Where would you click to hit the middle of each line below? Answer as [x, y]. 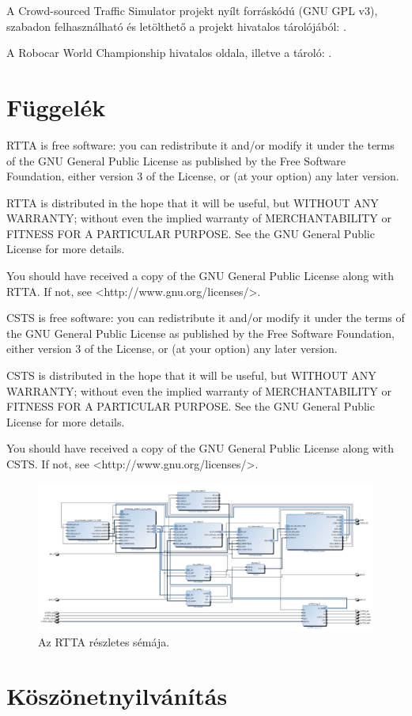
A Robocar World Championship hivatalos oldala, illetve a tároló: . [169, 53]
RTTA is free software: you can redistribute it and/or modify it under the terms [200, 144]
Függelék [56, 106]
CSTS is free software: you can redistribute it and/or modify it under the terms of [206, 318]
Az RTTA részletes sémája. [104, 641]
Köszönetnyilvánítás [117, 696]
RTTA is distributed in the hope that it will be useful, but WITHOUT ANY [193, 202]
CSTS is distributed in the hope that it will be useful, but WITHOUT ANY [191, 375]
